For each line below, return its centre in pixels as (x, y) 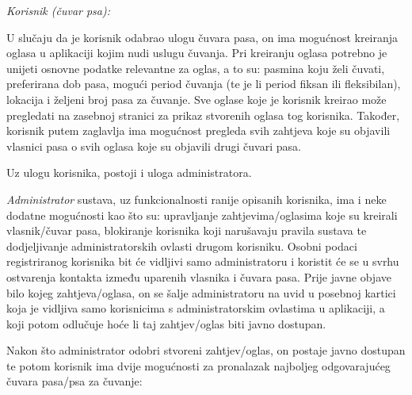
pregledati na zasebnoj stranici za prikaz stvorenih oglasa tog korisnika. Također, (203, 115)
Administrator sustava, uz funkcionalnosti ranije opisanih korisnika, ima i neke (196, 199)
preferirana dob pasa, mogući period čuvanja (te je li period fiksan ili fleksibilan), (204, 84)
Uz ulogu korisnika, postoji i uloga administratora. (129, 173)
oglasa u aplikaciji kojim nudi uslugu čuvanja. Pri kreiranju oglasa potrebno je (197, 53)
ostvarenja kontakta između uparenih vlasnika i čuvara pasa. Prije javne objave (199, 276)
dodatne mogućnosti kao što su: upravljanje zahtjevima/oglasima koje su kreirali (202, 215)
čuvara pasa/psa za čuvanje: (74, 381)
